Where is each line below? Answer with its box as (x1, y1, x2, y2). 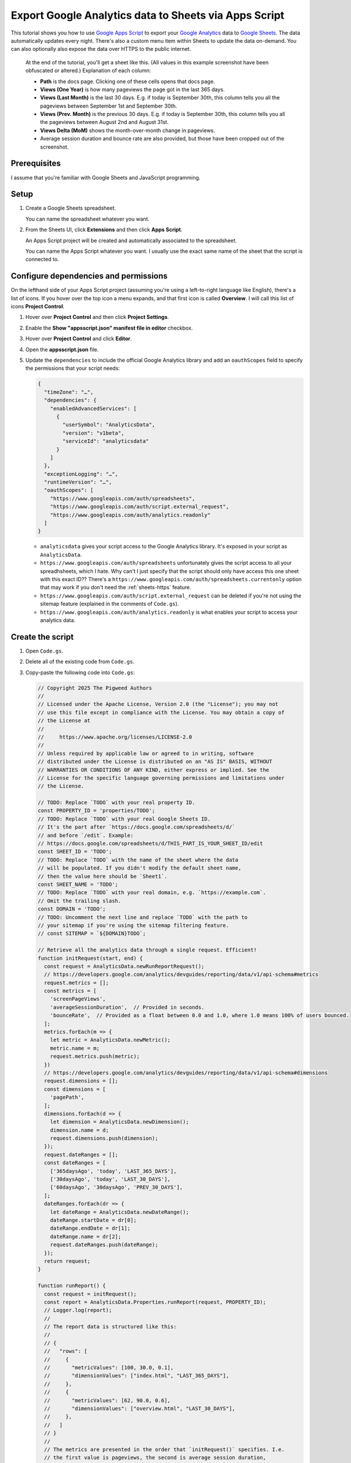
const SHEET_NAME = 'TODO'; (37, 881, 118, 888)
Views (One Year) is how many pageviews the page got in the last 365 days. (40, 85, 225, 93)
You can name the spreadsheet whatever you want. (25, 215, 150, 222)
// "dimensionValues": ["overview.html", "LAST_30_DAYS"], (44, 1405, 236, 1412)
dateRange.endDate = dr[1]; (50, 1225, 131, 1232)
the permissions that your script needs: (25, 365, 120, 372)
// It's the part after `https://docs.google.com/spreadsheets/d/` (37, 824, 236, 830)
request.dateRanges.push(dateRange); (50, 1241, 159, 1248)
